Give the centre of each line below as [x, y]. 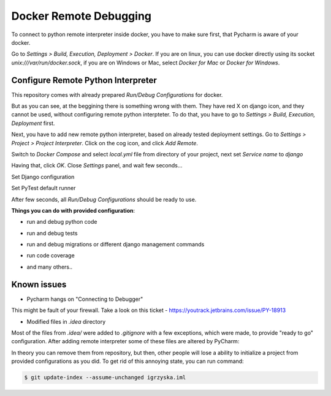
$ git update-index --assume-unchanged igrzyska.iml [105, 378]
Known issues [39, 284]
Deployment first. [33, 123]
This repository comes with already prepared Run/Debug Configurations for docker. [117, 94]
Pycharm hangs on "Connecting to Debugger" [85, 299]
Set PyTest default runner [44, 188]
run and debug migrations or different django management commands [116, 245]
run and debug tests [52, 233]
